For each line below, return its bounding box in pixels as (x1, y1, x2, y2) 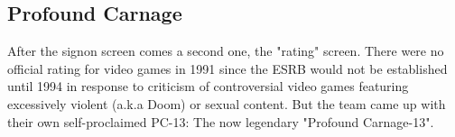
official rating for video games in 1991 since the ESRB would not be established (7, 59, 448, 78)
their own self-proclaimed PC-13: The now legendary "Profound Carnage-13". (7, 112, 434, 131)
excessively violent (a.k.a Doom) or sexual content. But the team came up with (7, 94, 446, 113)
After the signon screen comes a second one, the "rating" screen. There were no (7, 41, 444, 60)
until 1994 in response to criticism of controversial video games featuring (7, 77, 409, 96)
